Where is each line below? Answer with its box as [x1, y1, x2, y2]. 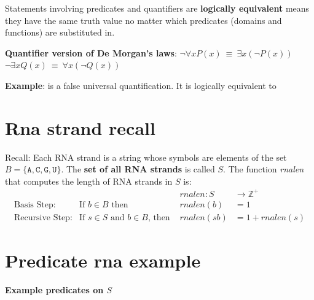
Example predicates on [5, 283, 104, 296]
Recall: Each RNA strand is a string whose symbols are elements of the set [5, 150, 287, 163]
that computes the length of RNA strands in [5, 174, 173, 187]
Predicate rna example [5, 248, 201, 273]
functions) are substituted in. [5, 26, 115, 39]
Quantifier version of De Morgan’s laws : [5, 46, 177, 59]
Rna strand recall [5, 115, 155, 140]
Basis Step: [14, 201, 56, 210]
